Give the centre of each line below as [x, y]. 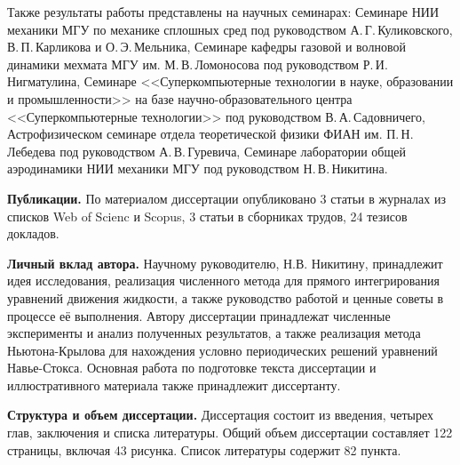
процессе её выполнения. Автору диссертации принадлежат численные [199, 315]
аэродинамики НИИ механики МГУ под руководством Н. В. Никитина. [198, 168]
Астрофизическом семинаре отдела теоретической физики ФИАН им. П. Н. [210, 134]
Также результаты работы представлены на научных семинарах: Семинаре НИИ [223, 12]
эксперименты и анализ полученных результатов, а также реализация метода [214, 333]
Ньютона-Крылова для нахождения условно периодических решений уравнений [222, 350]
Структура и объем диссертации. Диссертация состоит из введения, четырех [221, 415]
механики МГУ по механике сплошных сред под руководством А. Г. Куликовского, [230, 29]
